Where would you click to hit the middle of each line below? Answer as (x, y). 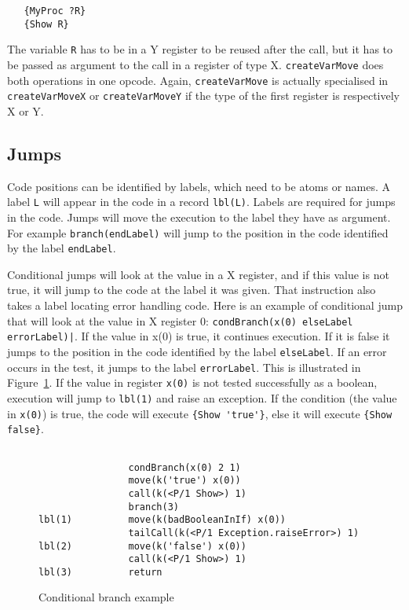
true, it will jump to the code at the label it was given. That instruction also (192, 290)
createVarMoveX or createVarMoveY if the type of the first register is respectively (203, 96)
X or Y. (26, 110)
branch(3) (153, 507)
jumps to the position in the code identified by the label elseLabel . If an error (197, 351)
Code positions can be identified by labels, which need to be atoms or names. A (199, 186)
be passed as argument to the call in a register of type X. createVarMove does (195, 64)
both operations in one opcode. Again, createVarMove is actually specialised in (198, 80)
